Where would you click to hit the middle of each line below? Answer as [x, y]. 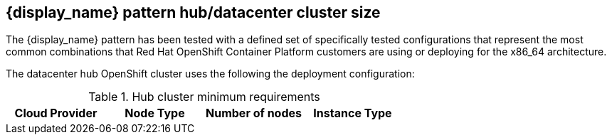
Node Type [155, 113]
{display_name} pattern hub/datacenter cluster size [193, 12]
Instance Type [353, 113]
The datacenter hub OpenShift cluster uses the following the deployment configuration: [210, 74]
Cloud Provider [56, 113]
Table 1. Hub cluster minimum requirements [204, 97]
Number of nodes [254, 113]
